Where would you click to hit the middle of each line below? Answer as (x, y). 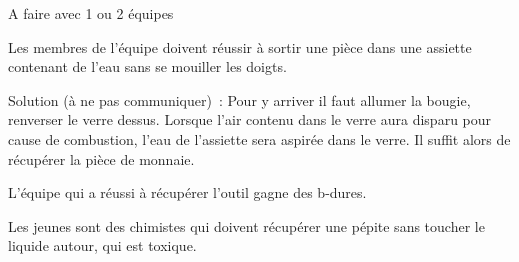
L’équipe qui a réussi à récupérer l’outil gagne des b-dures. (187, 192)
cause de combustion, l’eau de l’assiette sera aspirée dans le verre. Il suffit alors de (259, 138)
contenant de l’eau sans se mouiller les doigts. (147, 66)
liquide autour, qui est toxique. (102, 245)
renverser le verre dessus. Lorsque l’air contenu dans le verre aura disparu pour (250, 119)
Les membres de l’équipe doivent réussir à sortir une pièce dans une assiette (240, 46)
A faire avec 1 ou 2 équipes (91, 13)
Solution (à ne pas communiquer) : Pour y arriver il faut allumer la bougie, (239, 99)
